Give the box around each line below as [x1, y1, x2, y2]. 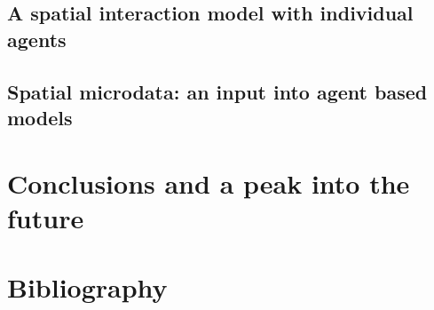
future [7, 199, 84, 235]
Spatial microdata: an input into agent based [7, 77, 428, 105]
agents [7, 25, 67, 52]
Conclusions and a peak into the [7, 164, 410, 201]
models [7, 103, 73, 131]
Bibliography [7, 269, 168, 306]
